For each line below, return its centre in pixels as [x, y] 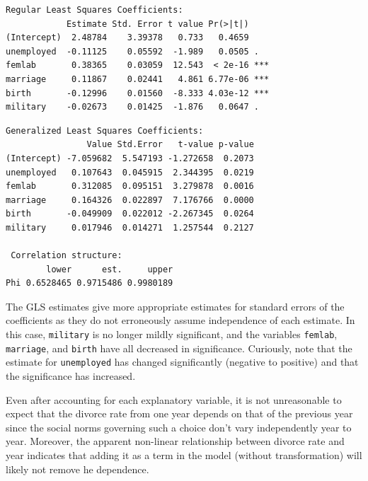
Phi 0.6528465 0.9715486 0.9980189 [90, 283]
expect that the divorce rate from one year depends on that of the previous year [179, 413]
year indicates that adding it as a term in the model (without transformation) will [184, 455]
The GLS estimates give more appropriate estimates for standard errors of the [175, 306]
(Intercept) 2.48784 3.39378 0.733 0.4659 [127, 38]
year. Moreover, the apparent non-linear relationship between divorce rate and [175, 441]
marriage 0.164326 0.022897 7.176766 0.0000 [130, 200]
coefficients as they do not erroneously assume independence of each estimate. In [180, 320]
